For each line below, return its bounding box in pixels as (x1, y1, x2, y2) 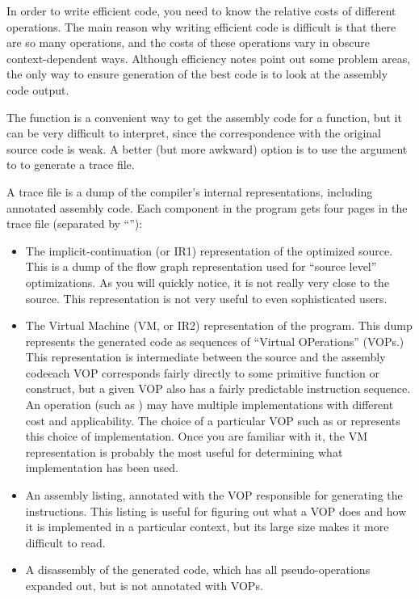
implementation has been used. (25, 459, 178, 476)
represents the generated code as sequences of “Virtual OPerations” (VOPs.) (25, 332, 404, 349)
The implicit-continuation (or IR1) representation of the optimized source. (25, 242, 393, 259)
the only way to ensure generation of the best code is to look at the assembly (6, 65, 388, 82)
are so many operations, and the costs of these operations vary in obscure (6, 34, 370, 51)
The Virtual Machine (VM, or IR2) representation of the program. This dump (25, 317, 413, 334)
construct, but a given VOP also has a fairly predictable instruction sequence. (25, 380, 411, 397)
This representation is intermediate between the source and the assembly (25, 348, 386, 365)
